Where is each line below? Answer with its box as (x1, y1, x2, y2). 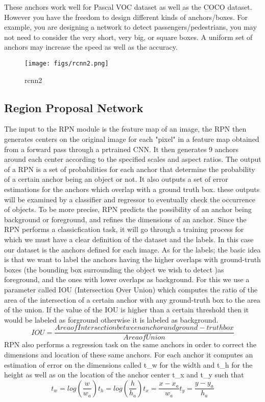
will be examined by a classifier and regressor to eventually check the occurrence (4, 194, 256, 204)
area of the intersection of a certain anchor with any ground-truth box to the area (4, 294, 260, 305)
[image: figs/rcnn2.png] (25, 59, 109, 67)
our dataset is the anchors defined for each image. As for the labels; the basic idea (4, 244, 261, 255)
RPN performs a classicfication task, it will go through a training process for (4, 224, 244, 235)
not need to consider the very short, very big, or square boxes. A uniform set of (4, 31, 253, 42)
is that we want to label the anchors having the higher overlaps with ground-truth (4, 254, 261, 265)
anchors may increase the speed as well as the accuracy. (4, 41, 178, 52)
